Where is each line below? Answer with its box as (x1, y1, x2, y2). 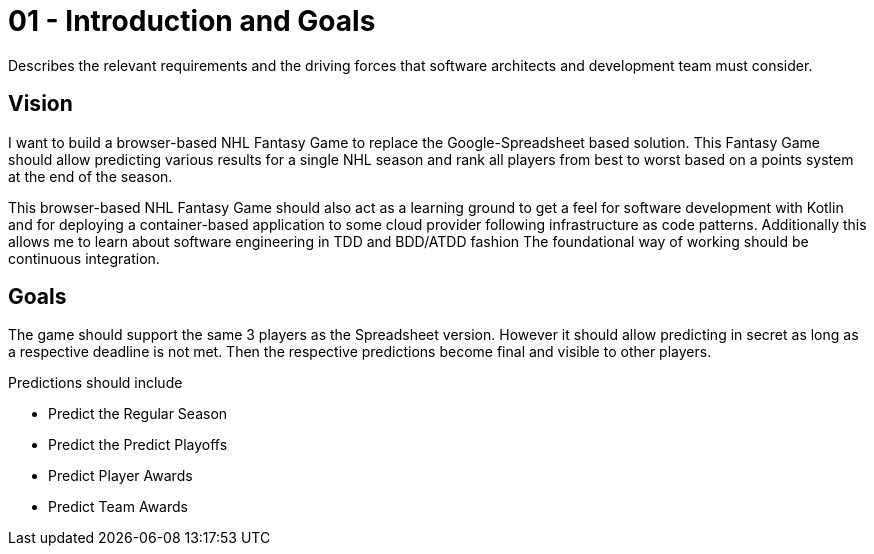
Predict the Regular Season (48, 405, 228, 423)
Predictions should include (8, 374, 183, 392)
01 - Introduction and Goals (8, 4, 376, 38)
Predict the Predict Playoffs (48, 436, 228, 454)
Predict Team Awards (48, 498, 188, 516)
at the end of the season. (8, 167, 173, 185)
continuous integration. (8, 249, 160, 267)
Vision (8, 91, 73, 117)
